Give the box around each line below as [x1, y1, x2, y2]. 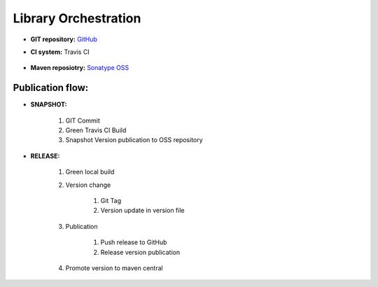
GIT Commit [65, 116, 101, 125]
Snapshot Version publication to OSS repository [65, 136, 203, 144]
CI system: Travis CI [30, 48, 90, 56]
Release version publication [100, 248, 181, 256]
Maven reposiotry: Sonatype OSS [30, 64, 129, 72]
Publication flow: [13, 82, 89, 94]
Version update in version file [100, 206, 185, 215]
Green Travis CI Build [65, 126, 127, 134]
